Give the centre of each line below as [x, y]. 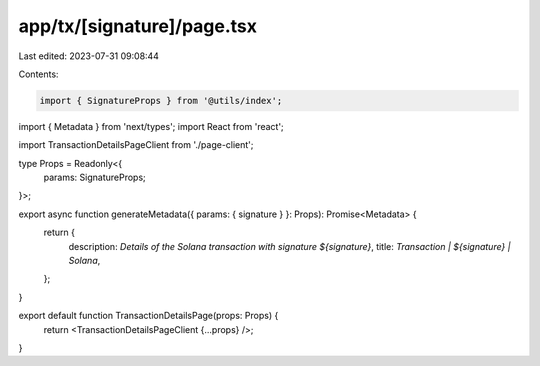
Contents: [38, 74]
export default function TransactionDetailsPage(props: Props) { [148, 316]
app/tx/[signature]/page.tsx [138, 26]
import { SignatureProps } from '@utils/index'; [161, 100]
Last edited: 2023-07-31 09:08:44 [89, 56]
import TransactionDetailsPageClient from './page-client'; [136, 145]
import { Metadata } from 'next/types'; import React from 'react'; [151, 126]
